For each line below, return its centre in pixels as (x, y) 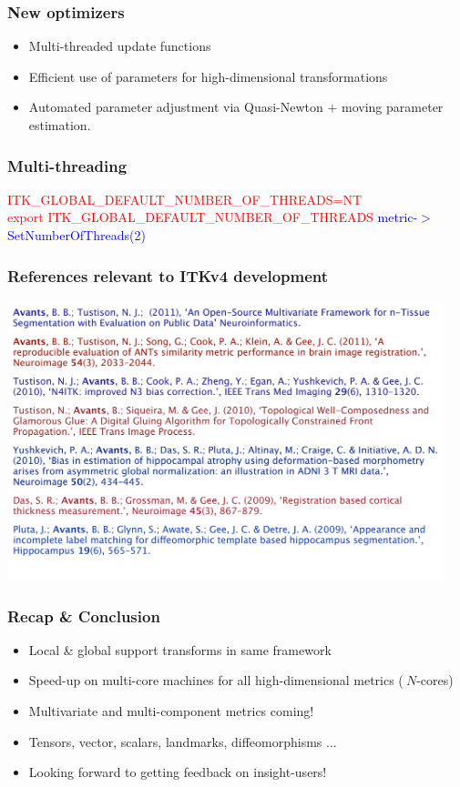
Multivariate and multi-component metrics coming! (171, 711)
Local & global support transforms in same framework (180, 649)
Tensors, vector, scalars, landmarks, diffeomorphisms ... (183, 741)
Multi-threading (67, 165)
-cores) (435, 680)
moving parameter (393, 107)
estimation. (60, 125)
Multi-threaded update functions (120, 46)
